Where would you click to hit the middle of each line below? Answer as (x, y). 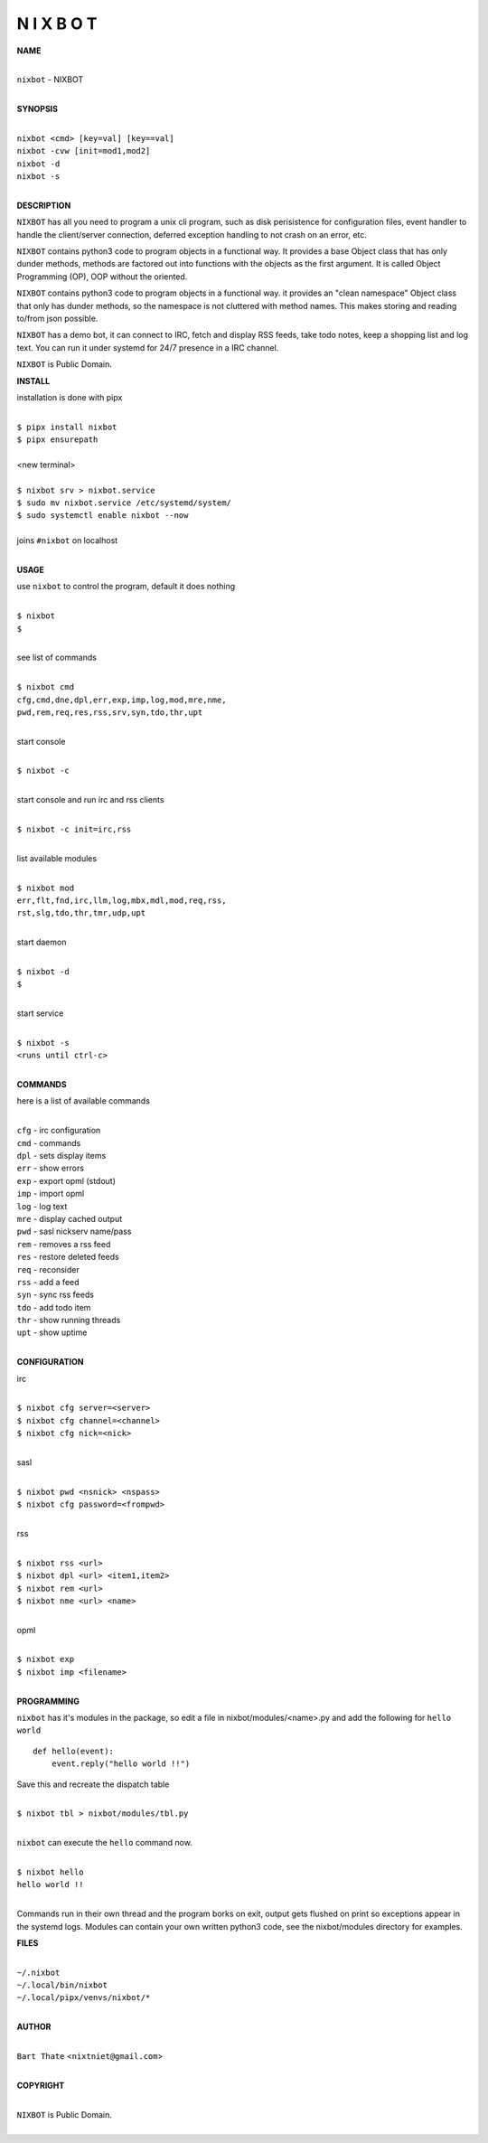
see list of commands (56, 658)
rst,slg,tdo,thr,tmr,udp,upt (81, 913)
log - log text (42, 1206)
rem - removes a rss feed (64, 1244)
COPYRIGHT (41, 2085)
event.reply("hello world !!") (121, 1764)
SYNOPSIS (38, 109)
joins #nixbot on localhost (67, 540)
